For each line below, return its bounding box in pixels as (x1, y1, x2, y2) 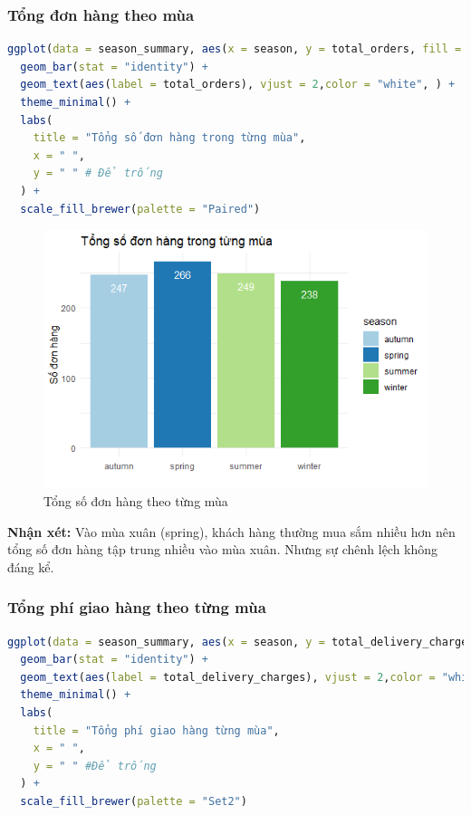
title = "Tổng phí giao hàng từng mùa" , (33, 724, 280, 737)
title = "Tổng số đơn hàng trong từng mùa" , (33, 131, 306, 145)
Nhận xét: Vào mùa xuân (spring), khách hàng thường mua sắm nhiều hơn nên (7, 522, 456, 541)
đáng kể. (7, 557, 54, 576)
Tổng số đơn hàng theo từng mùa (43, 491, 228, 510)
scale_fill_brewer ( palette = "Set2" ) (20, 794, 247, 808)
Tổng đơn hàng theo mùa (7, 3, 195, 25)
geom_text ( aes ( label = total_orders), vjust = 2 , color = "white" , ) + (20, 78, 456, 91)
